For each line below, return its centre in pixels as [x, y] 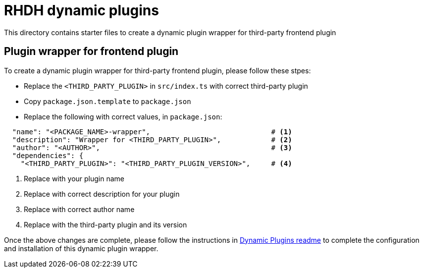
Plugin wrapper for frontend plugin [91, 52]
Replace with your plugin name [74, 178]
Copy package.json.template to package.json [107, 101]
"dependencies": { [48, 155]
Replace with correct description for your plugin [102, 194]
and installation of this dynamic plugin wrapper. [81, 248]
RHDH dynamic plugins [81, 10]
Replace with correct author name [79, 209]
